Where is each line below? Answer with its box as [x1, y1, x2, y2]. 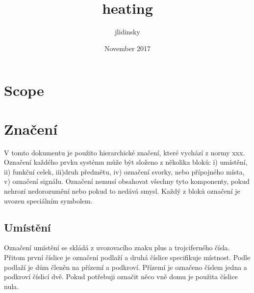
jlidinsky [115, 27, 140, 37]
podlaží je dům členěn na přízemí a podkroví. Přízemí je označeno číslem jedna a [4, 262, 247, 272]
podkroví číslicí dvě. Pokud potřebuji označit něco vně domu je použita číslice [4, 271, 238, 282]
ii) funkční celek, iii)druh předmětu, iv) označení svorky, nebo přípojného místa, [4, 166, 245, 176]
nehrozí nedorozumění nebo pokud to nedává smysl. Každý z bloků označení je [4, 186, 240, 196]
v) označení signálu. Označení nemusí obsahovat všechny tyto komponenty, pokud [4, 176, 250, 186]
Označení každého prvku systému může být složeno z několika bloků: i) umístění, [4, 157, 248, 167]
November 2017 [104, 43, 151, 53]
